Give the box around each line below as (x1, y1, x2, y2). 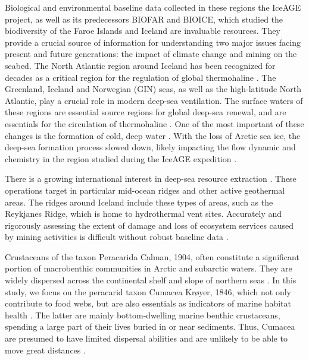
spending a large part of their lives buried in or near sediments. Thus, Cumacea (5, 320, 295, 333)
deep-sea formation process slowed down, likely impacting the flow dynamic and (5, 141, 296, 153)
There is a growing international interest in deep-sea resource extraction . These (5, 172, 296, 185)
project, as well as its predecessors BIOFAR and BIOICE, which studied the (5, 12, 283, 25)
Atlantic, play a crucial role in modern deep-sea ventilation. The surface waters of (5, 94, 303, 106)
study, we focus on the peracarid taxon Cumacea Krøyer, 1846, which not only (5, 285, 291, 298)
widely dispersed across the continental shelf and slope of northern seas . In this (5, 274, 296, 286)
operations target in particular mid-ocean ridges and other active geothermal (5, 184, 285, 196)
